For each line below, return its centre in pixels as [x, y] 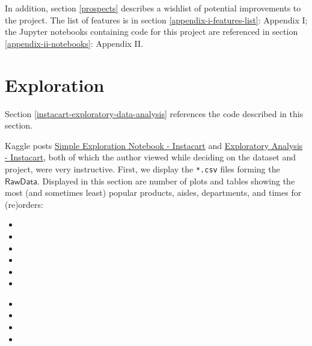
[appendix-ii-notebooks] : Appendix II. [74, 43]
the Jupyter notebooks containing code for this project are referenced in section [151, 32]
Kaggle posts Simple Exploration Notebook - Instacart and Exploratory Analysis [154, 145]
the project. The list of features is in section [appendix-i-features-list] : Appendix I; [156, 20]
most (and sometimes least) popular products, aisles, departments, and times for [153, 193]
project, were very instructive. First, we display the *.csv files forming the [142, 168]
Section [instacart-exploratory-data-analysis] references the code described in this [154, 113]
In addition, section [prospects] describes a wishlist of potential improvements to [153, 8]
